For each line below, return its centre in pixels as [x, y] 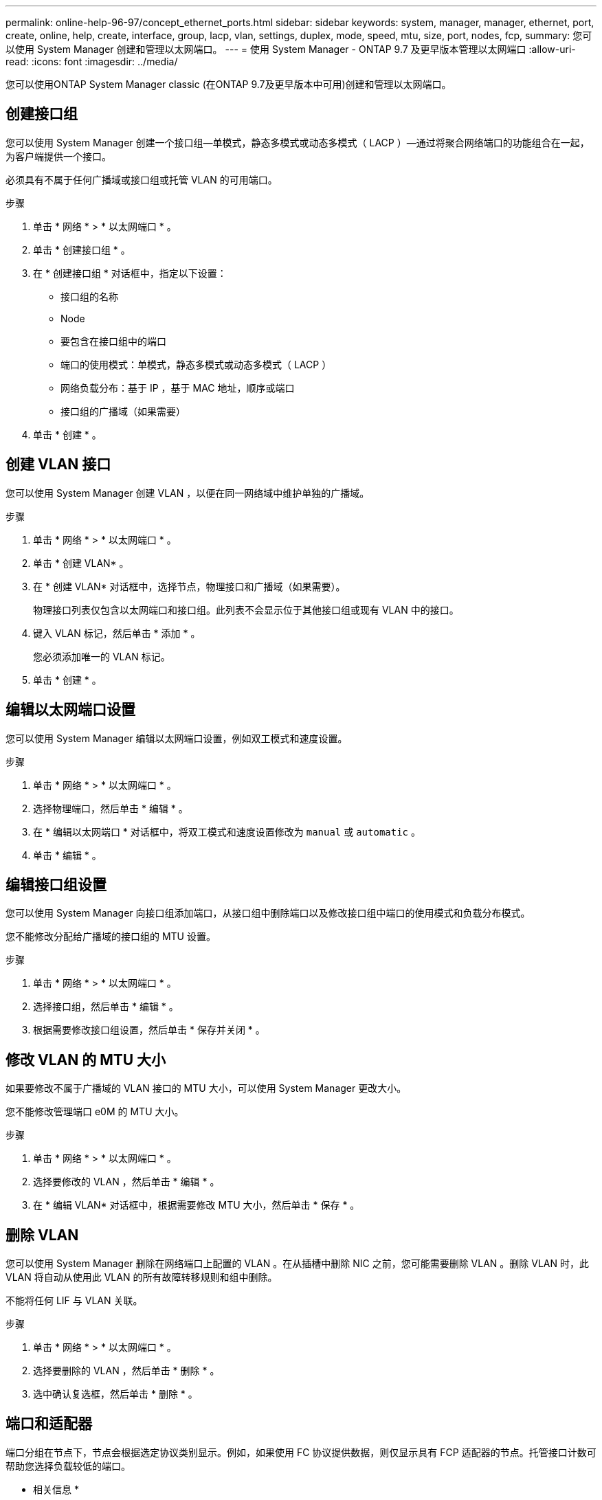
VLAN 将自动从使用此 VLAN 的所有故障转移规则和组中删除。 [142, 1277]
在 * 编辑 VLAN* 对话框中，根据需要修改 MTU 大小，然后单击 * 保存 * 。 [197, 1205]
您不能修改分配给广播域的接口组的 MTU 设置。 [111, 937]
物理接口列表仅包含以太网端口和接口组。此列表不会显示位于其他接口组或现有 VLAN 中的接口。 [246, 609]
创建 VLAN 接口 [58, 464]
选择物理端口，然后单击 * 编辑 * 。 [111, 808]
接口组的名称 [89, 296]
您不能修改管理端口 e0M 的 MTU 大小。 [95, 1112]
